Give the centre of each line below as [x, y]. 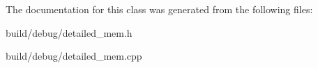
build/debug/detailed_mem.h [69, 32]
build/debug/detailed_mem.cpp [74, 56]
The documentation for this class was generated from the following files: [159, 9]
